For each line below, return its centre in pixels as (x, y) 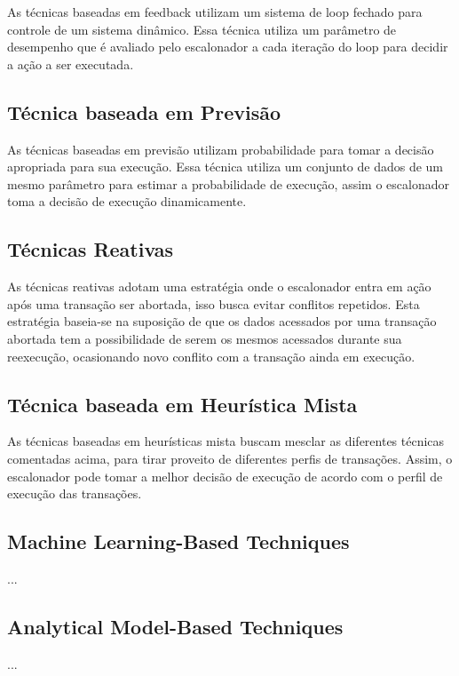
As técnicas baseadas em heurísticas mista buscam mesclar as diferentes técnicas (226, 441)
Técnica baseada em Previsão (144, 111)
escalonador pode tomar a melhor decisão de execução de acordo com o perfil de (225, 476)
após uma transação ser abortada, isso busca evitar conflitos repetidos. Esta (214, 303)
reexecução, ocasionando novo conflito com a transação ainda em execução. (211, 356)
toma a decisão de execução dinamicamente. (127, 201)
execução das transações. (75, 493)
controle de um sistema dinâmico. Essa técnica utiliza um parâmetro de (202, 29)
